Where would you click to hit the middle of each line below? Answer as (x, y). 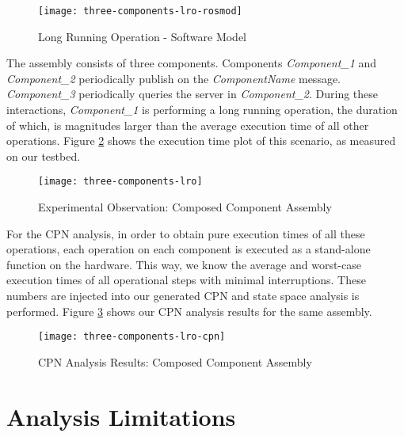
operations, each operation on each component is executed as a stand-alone (189, 249)
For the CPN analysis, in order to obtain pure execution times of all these (186, 233)
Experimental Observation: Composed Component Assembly (185, 207)
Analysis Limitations (121, 416)
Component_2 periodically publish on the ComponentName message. (174, 78)
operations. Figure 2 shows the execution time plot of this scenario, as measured (201, 141)
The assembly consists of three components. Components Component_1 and (192, 63)
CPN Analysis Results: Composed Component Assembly (175, 361)
